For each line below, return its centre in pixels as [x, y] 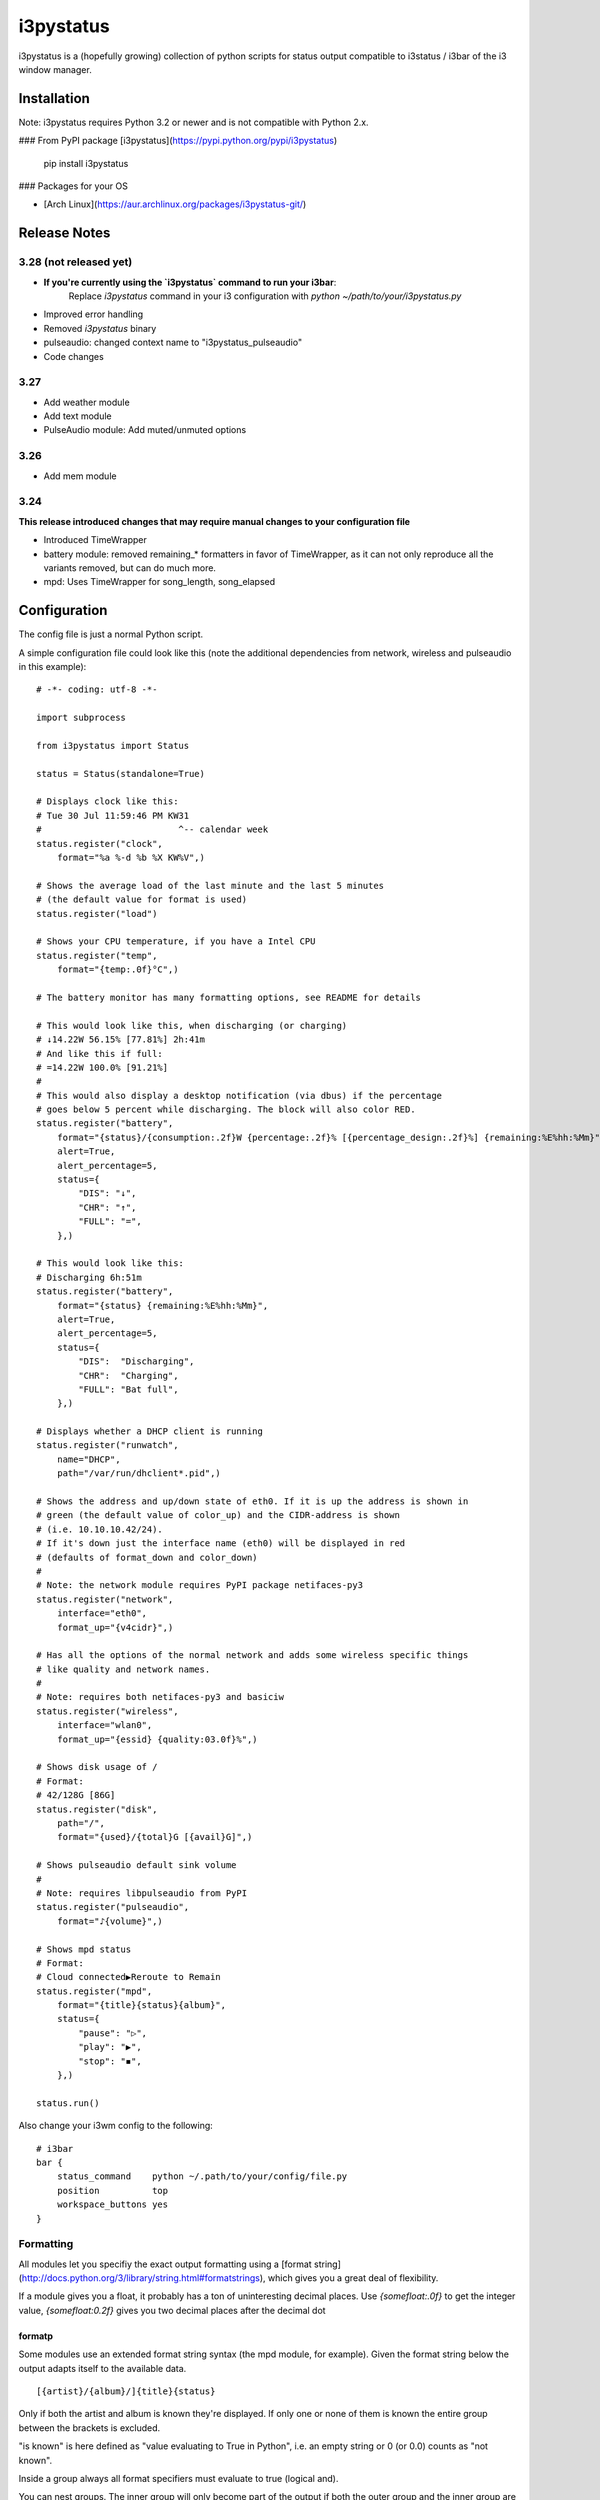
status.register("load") [97, 913]
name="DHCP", [88, 1459]
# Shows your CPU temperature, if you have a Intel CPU [176, 941]
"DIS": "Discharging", [136, 1361]
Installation [54, 98]
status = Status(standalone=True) [120, 773]
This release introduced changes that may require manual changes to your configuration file [214, 521]
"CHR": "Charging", [128, 1375]
